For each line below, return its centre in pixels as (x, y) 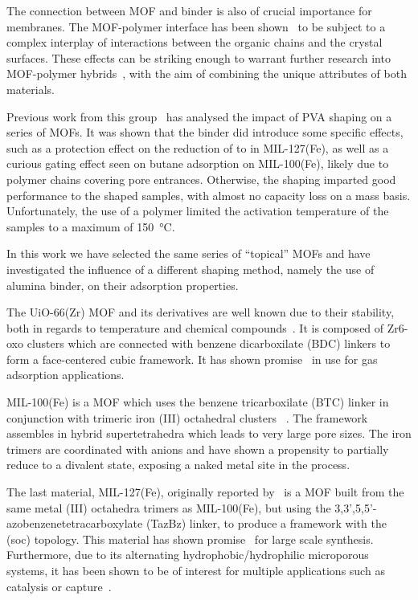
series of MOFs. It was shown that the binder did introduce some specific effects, (205, 132)
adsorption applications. (66, 375)
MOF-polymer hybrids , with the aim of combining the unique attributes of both (207, 73)
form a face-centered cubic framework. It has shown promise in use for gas (192, 359)
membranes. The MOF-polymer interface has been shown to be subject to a (196, 26)
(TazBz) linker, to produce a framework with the (266, 523)
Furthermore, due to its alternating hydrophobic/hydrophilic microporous (188, 555)
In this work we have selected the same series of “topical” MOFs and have (189, 253)
